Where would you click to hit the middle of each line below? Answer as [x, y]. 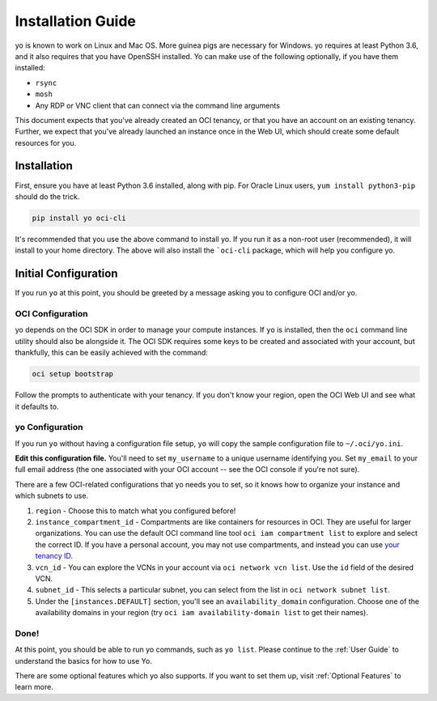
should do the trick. [47, 196]
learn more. [34, 687]
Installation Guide [76, 21]
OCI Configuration [51, 314]
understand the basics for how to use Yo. [84, 661]
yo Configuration [49, 427]
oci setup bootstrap [72, 374]
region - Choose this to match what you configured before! [136, 511]
